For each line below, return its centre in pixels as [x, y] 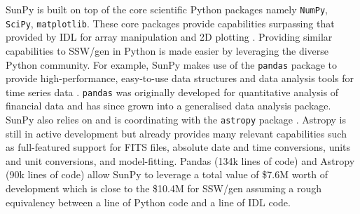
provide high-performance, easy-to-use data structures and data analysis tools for [180, 78]
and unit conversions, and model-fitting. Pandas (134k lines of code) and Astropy [180, 160]
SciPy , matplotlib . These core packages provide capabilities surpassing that [170, 23]
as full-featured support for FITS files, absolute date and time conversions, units [178, 147]
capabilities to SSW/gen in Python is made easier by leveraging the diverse [167, 50]
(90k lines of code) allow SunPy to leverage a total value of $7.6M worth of [167, 174]
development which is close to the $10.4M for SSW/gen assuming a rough [164, 188]
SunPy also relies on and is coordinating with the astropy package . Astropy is [176, 119]
